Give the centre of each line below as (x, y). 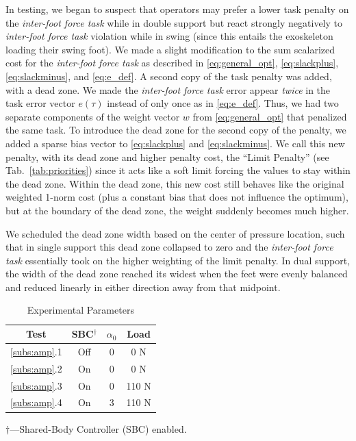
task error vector (40, 103)
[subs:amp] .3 (36, 385)
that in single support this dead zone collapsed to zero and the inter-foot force (169, 247)
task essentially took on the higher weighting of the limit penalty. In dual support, (178, 260)
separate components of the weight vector (93, 116)
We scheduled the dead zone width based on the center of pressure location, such (175, 233)
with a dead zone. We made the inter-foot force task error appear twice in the (168, 89)
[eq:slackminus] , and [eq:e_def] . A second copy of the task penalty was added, (169, 76)
